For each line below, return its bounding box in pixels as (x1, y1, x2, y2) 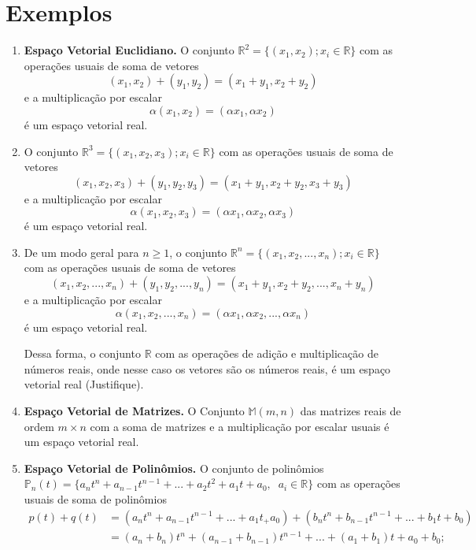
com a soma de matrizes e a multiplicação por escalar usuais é (90, 418, 389, 434)
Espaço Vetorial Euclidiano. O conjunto (24, 42, 234, 58)
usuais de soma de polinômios (24, 491, 167, 507)
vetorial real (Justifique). (24, 376, 144, 392)
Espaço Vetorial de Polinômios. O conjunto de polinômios (24, 459, 324, 476)
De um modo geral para (24, 243, 139, 260)
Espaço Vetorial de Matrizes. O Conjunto (24, 403, 245, 419)
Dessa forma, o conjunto (24, 345, 141, 362)
